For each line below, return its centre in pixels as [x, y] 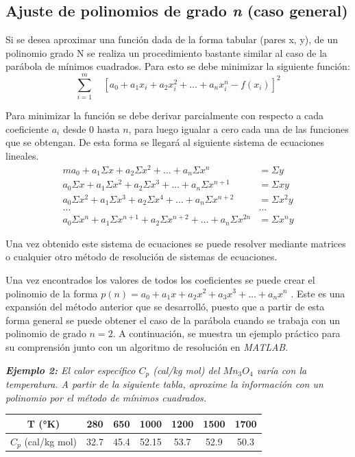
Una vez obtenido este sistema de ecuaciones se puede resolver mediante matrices [176, 243]
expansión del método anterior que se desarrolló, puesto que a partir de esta [165, 307]
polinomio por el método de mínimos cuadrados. [106, 397]
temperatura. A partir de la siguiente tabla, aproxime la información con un [164, 383]
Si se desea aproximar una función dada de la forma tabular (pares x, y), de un [172, 39]
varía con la [282, 370]
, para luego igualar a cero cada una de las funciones [238, 128]
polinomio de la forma [52, 293]
